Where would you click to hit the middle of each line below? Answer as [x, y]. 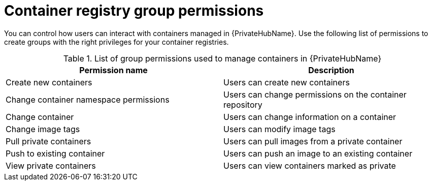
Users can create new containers [287, 82]
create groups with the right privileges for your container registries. [117, 42]
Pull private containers [48, 141]
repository [243, 104]
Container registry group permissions [134, 11]
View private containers [51, 165]
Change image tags [43, 129]
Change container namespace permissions [88, 99]
